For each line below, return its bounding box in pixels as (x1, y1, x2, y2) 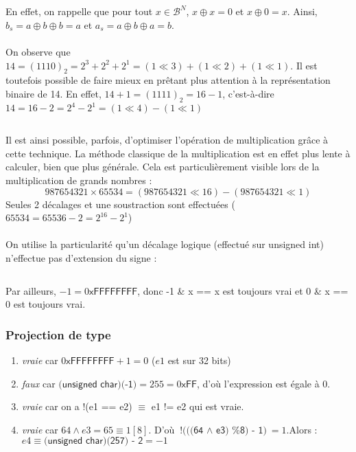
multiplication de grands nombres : (5, 173, 152, 188)
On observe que (5, 44, 71, 58)
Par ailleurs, (5, 283, 56, 297)
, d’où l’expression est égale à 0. (196, 376, 331, 390)
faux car (21, 376, 56, 390)
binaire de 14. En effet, (5, 86, 102, 100)
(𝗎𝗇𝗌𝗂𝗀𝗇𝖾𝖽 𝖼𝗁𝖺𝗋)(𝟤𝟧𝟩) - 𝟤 (43, 436, 143, 447)
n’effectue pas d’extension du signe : (5, 251, 157, 264)
